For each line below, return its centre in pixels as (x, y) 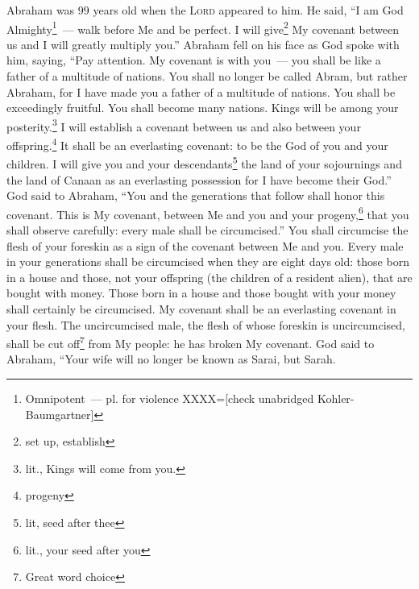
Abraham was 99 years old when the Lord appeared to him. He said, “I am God (205, 10)
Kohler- (336, 398)
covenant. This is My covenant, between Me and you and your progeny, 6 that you (208, 213)
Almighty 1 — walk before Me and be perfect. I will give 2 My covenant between (203, 27)
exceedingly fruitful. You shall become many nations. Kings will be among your (203, 108)
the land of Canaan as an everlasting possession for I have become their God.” (199, 179)
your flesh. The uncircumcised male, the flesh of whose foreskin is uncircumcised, (206, 324)
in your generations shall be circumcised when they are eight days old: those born (208, 261)
